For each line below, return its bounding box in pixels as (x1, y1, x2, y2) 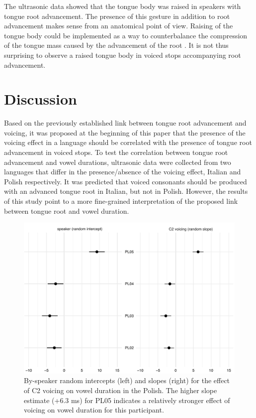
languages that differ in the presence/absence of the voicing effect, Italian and (4, 166, 241, 177)
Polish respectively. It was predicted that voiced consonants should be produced (4, 176, 247, 186)
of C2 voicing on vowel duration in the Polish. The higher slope (24, 385, 217, 396)
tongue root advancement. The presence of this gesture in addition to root (4, 10, 230, 21)
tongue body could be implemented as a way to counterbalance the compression (4, 30, 248, 40)
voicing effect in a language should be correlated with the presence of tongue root (4, 137, 252, 147)
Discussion (4, 89, 77, 109)
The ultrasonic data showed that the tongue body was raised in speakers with (4, 1, 241, 11)
